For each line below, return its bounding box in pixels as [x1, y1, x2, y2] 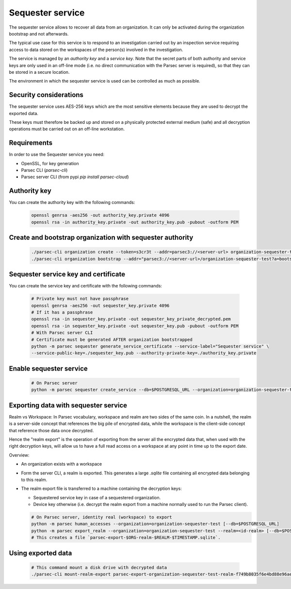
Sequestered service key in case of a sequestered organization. [33, 494, 161, 500]
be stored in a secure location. [9, 69, 70, 75]
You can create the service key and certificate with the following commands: [9, 283, 162, 289]
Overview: [9, 452, 30, 458]
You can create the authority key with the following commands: [9, 200, 135, 205]
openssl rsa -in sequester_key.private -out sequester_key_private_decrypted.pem [31, 316, 231, 322]
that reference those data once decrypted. [9, 427, 94, 433]
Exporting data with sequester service [9, 401, 128, 409]
